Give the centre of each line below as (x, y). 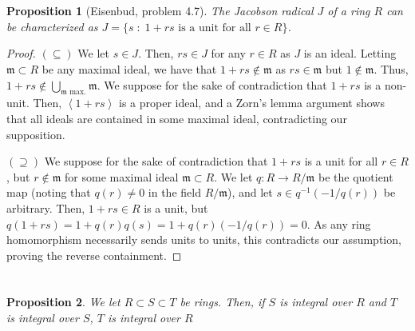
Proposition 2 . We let (63, 302)
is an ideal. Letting (350, 53)
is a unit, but (176, 207)
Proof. (21, 53)
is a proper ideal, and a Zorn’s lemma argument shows (252, 103)
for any (228, 53)
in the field (174, 192)
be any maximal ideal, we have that (129, 68)
